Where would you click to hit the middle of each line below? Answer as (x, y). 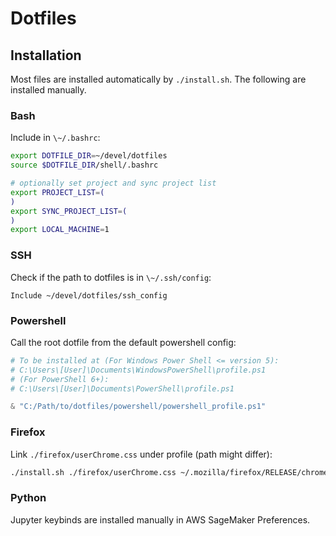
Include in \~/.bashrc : (55, 138)
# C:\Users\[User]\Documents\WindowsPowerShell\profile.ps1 (138, 370)
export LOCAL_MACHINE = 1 (60, 230)
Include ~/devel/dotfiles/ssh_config (89, 295)
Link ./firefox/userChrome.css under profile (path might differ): (141, 454)
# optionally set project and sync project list (113, 183)
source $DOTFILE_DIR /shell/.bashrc (84, 165)
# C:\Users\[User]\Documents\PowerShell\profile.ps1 (122, 388)
